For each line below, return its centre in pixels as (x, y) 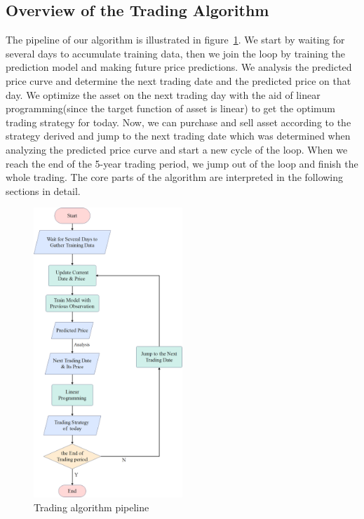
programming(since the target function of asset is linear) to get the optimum (170, 108)
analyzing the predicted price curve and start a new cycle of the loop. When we (177, 149)
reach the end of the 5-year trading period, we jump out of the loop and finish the (182, 163)
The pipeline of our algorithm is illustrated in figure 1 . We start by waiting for (175, 40)
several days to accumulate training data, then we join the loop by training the (176, 53)
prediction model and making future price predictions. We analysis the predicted (179, 67)
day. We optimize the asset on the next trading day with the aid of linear (163, 94)
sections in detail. (43, 190)
